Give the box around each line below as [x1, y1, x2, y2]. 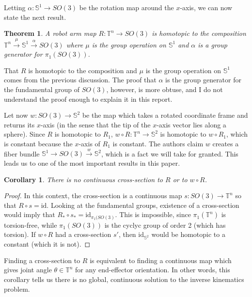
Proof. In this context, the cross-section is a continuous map [4, 190, 182, 201]
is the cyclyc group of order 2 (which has [104, 219, 226, 230]
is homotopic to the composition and [28, 65, 137, 75]
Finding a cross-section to [4, 255, 80, 265]
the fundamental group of [4, 84, 80, 94]
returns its [4, 119, 35, 129]
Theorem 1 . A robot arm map [4, 28, 96, 38]
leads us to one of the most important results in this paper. [4, 157, 180, 168]
